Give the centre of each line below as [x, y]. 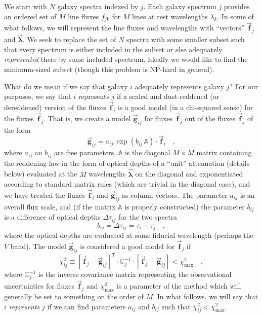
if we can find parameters [86, 306]
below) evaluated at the [41, 174]
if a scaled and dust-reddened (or [168, 96]
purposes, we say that [38, 96]
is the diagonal [147, 152]
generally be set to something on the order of [74, 296]
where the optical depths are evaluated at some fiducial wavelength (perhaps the [129, 235]
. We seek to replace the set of [70, 39]
